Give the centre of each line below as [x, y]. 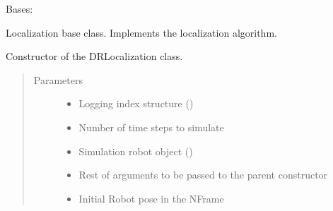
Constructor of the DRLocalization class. [94, 56]
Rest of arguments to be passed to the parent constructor [203, 175]
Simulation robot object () [136, 151]
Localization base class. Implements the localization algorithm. [141, 32]
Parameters [58, 79]
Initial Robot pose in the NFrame [151, 198]
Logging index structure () [136, 103]
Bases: [19, 8]
